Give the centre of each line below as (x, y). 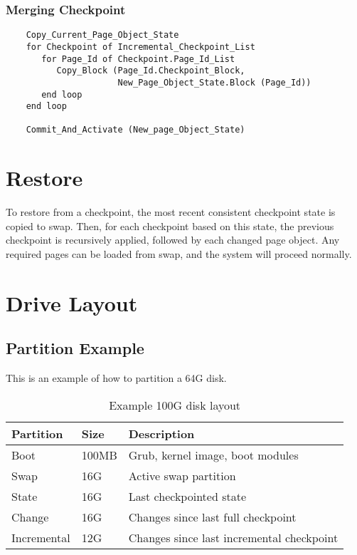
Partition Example (75, 348)
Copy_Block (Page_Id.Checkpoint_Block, (151, 71)
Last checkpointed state (187, 496)
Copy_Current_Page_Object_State (102, 35)
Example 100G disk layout (175, 405)
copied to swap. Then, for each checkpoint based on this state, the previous (170, 225)
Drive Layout (72, 302)
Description (161, 433)
